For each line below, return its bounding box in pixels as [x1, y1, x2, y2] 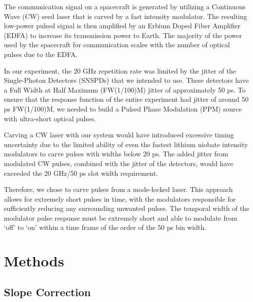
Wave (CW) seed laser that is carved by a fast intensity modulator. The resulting [4, 11, 247, 21]
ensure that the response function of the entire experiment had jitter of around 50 [4, 94, 249, 104]
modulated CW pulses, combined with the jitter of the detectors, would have [4, 158, 234, 168]
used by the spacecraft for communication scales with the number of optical [4, 39, 230, 50]
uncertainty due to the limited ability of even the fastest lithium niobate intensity [4, 139, 248, 149]
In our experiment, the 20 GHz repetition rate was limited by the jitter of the [4, 65, 236, 75]
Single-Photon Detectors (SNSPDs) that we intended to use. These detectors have [4, 75, 249, 85]
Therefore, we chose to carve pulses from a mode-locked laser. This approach [4, 184, 233, 194]
